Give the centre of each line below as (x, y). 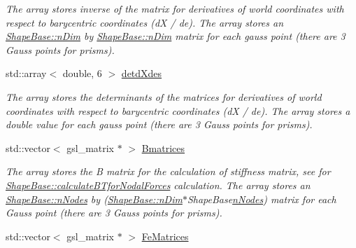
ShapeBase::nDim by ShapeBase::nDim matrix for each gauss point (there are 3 (176, 36)
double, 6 (82, 73)
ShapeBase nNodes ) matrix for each (262, 199)
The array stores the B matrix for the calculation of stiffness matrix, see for (168, 171)
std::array (26, 73)
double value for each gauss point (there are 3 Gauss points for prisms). (159, 124)
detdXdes (142, 73)
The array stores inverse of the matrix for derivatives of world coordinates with (175, 8)
